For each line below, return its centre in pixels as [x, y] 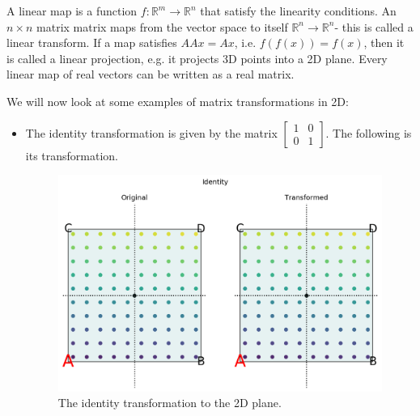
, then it [384, 42]
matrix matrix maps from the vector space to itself [162, 26]
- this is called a [374, 26]
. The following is [369, 132]
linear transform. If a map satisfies [92, 42]
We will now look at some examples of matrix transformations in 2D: [178, 101]
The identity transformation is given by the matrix [151, 132]
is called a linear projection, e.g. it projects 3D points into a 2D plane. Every [197, 58]
